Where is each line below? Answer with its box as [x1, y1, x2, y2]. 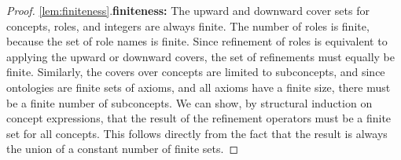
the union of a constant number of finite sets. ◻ [6, 140, 239, 157]
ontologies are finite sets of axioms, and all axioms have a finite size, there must [6, 78, 391, 95]
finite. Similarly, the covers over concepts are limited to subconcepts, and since [6, 64, 385, 80]
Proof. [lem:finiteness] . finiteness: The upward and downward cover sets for [6, 2, 370, 18]
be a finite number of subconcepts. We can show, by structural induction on [6, 94, 373, 111]
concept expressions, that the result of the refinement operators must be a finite [6, 110, 392, 126]
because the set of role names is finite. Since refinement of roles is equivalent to [6, 33, 388, 49]
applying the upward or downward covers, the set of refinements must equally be [6, 48, 395, 64]
